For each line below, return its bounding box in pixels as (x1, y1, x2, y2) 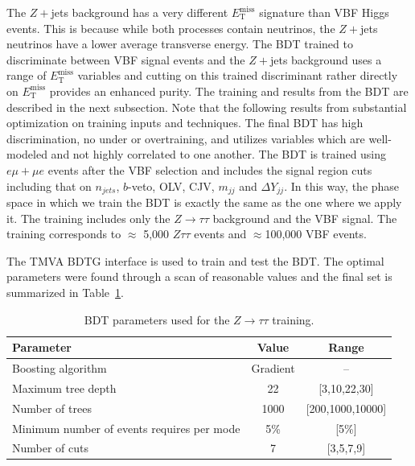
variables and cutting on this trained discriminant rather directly (77, 67, 398, 84)
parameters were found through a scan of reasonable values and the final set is (6, 268, 392, 285)
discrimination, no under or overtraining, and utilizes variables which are (6, 130, 365, 146)
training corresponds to (6, 225, 121, 242)
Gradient (251, 359, 295, 376)
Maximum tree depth (12, 379, 117, 396)
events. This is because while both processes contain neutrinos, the (6, 19, 335, 36)
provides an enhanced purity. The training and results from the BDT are (49, 82, 409, 99)
